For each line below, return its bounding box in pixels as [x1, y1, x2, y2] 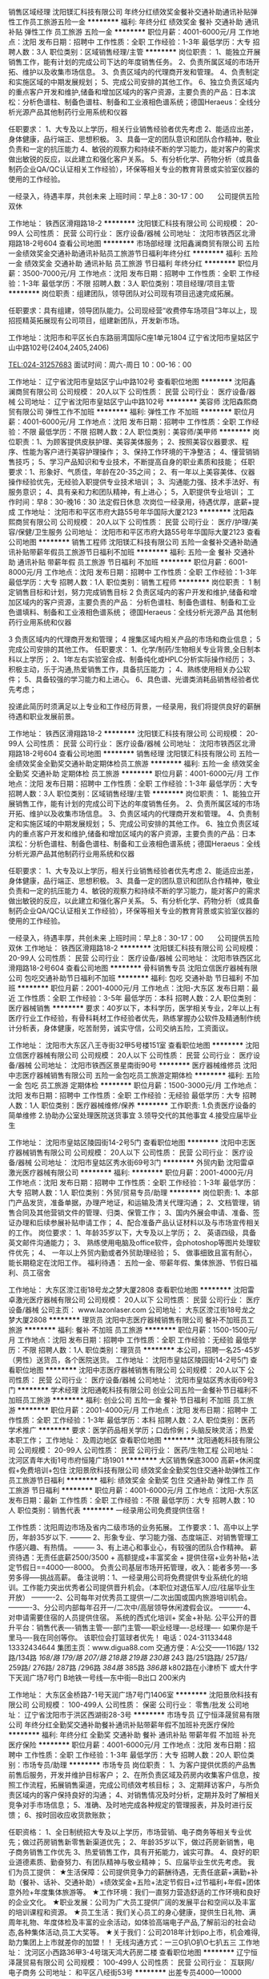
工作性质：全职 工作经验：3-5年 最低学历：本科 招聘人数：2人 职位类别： [17, 994, 259, 1002]
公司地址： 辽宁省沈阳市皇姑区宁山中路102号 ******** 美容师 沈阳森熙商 [17, 397, 258, 407]
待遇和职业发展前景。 [8, 712, 78, 721]
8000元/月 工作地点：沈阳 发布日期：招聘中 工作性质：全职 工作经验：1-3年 [8, 568, 258, 577]
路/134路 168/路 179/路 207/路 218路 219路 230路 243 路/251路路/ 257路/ [8, 1653, 248, 1662]
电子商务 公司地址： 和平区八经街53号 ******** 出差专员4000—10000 [8, 1968, 242, 1977]
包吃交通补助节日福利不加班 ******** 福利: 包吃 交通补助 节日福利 [23, 973, 243, 982]
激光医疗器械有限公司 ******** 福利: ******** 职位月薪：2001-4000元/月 [8, 1168, 254, 1177]
